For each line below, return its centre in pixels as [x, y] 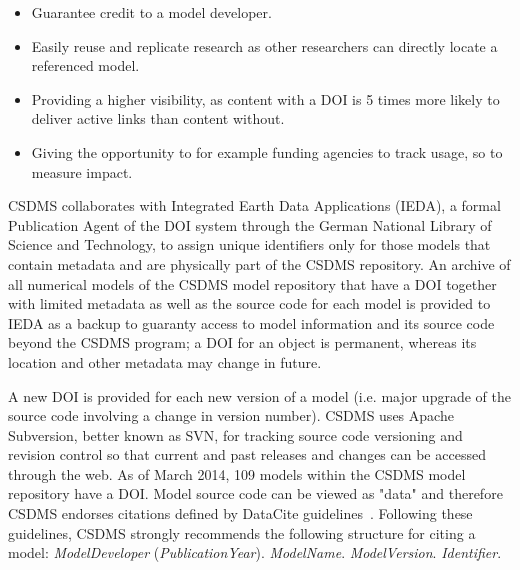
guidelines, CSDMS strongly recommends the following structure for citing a [242, 532]
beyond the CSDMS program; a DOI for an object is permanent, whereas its [242, 342]
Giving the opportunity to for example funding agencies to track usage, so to [267, 151]
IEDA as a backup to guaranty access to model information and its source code [251, 322]
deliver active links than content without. [158, 118]
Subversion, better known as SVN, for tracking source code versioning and [235, 434]
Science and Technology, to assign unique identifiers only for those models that [249, 244]
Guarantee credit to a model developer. [151, 12]
